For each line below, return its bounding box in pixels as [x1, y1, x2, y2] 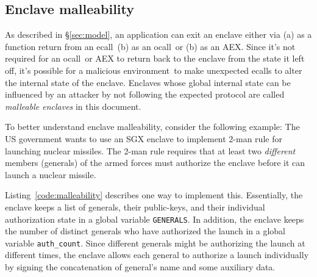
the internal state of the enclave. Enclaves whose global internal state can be [5, 76, 291, 88]
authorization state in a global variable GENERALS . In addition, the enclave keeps [5, 212, 304, 225]
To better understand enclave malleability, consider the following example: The [5, 120, 300, 133]
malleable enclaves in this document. [5, 99, 141, 112]
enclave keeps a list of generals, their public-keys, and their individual [5, 200, 265, 213]
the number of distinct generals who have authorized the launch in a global [5, 225, 285, 237]
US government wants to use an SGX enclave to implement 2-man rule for [5, 132, 282, 145]
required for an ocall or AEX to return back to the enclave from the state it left [5, 52, 305, 65]
